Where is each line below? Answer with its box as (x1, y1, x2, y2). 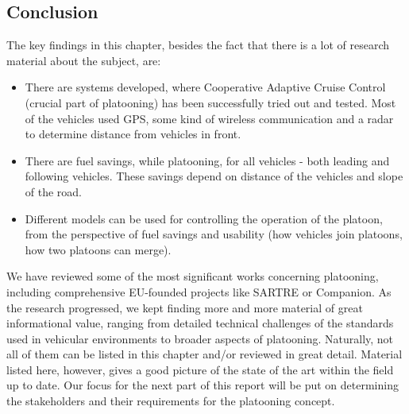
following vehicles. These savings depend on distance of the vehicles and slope (25, 168, 403, 184)
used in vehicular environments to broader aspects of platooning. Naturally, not (6, 330, 394, 346)
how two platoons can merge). (25, 241, 172, 257)
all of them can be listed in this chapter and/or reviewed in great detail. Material (6, 346, 403, 362)
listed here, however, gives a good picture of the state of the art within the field (6, 361, 394, 377)
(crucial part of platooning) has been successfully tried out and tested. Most (25, 94, 396, 110)
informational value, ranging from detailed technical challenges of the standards (6, 315, 394, 331)
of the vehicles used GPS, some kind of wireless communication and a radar (25, 110, 394, 126)
